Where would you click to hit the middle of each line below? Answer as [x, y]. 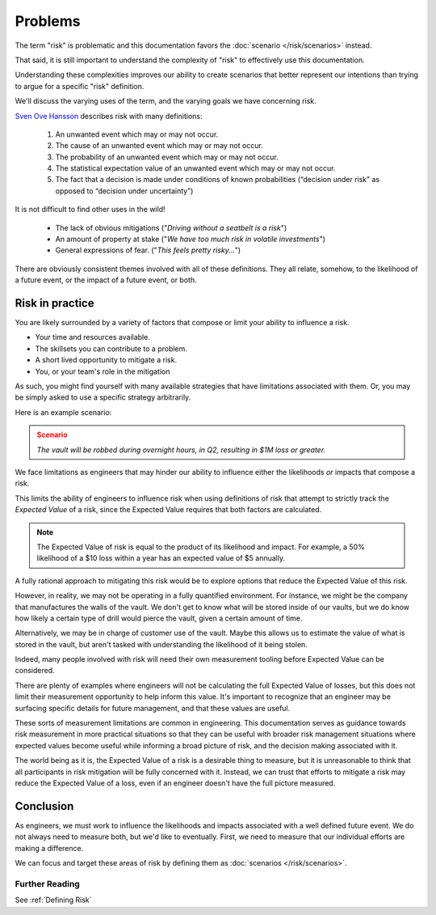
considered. [35, 671]
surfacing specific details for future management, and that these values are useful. [153, 708]
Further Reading [47, 883]
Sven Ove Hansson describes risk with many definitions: [109, 116]
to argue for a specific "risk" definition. [80, 86]
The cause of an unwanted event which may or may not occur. [159, 146]
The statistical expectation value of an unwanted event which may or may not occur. [195, 168]
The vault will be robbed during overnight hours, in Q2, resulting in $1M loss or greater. [181, 450]
